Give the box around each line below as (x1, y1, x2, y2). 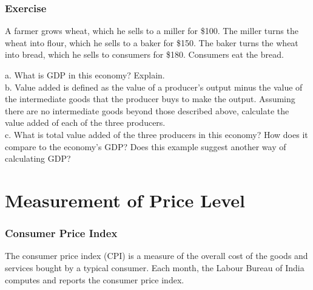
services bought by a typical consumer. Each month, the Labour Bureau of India (5, 261, 305, 274)
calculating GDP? (5, 152, 71, 165)
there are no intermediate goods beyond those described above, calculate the (5, 104, 289, 117)
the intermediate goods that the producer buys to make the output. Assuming (5, 92, 295, 105)
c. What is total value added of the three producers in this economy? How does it (5, 128, 308, 140)
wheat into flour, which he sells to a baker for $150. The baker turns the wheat (5, 36, 298, 49)
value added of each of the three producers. (5, 116, 166, 129)
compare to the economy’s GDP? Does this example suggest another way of (5, 140, 286, 153)
